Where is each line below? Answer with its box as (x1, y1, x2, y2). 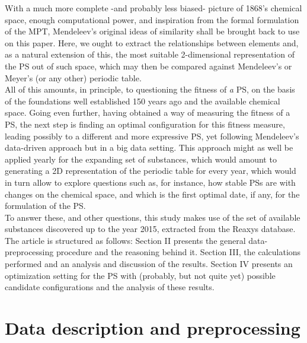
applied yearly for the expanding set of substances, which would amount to (5, 153, 277, 165)
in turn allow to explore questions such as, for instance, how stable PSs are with (5, 176, 296, 188)
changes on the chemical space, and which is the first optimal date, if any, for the (5, 188, 300, 200)
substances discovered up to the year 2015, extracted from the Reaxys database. (5, 223, 296, 235)
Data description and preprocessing (5, 316, 300, 340)
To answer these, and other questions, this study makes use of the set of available (5, 211, 300, 223)
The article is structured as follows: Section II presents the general (5, 234, 246, 246)
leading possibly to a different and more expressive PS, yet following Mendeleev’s (5, 129, 299, 142)
